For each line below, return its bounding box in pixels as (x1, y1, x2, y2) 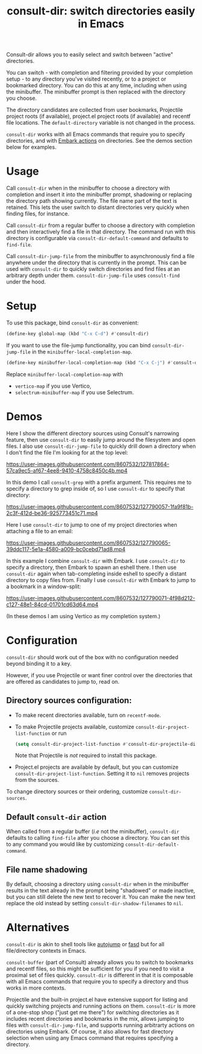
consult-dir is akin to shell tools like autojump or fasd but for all (6, 940, 165, 947)
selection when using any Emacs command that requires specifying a (6, 1034, 179, 1041)
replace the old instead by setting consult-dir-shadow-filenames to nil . (6, 900, 183, 907)
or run (51, 730, 67, 737)
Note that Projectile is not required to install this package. (14, 752, 158, 759)
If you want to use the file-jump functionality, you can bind (6, 341, 151, 349)
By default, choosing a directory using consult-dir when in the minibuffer (6, 881, 189, 887)
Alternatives (6, 921, 70, 934)
